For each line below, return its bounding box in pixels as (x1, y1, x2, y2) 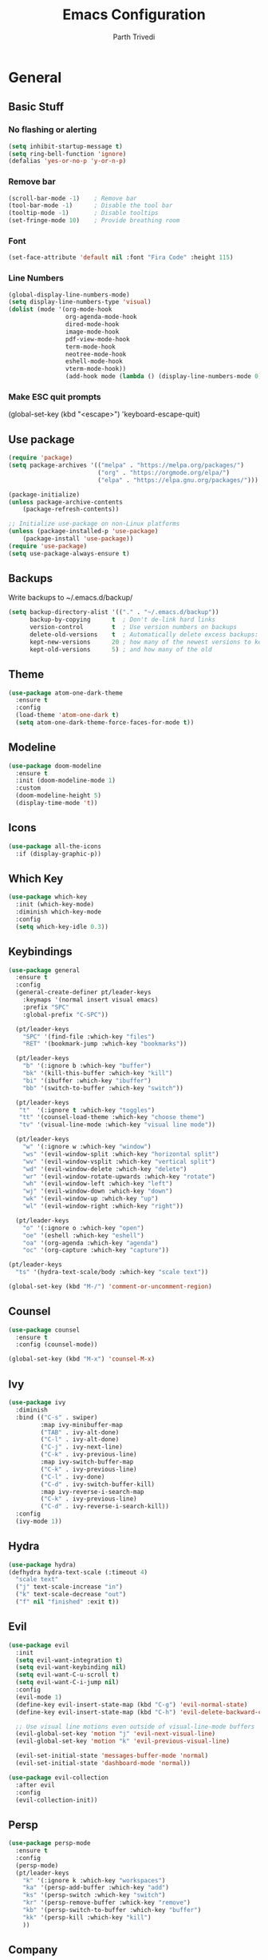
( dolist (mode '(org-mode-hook (8, 305, 112, 313)
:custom (15, 784, 41, 792)
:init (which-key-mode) (15, 901, 94, 909)
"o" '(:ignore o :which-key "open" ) (22, 1224, 145, 1232)
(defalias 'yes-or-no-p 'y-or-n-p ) (8, 157, 127, 165)
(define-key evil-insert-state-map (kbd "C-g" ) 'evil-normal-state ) (15, 1700, 248, 1708)
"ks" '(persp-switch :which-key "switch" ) (22, 1891, 166, 1899)
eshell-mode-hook (65, 357, 124, 365)
